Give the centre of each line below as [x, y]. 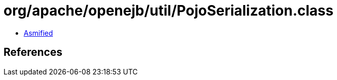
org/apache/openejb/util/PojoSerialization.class [168, 11]
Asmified [39, 33]
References [33, 52]
